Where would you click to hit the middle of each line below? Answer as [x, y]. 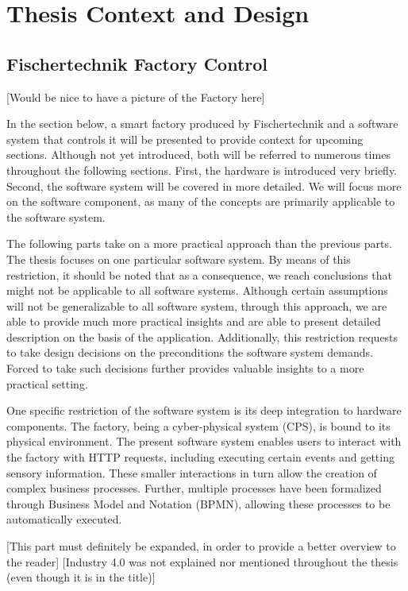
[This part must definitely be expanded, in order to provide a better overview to [201, 546]
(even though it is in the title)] [81, 577]
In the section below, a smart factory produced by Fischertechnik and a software [202, 124]
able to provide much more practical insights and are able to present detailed [194, 321]
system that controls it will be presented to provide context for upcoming [185, 139]
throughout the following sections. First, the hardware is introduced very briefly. [202, 170]
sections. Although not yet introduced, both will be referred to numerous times [198, 155]
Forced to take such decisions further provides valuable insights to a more [185, 368]
